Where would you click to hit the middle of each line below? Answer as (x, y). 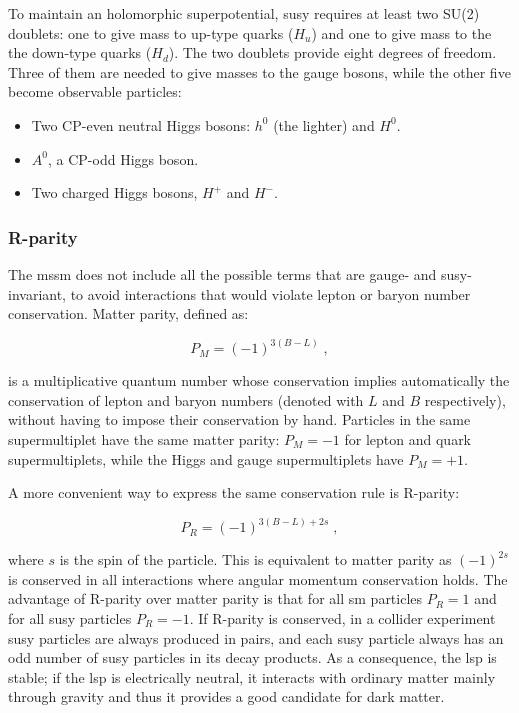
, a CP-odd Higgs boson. (123, 158)
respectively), (465, 399)
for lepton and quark (408, 438)
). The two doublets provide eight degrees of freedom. (332, 52)
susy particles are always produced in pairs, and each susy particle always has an (256, 637)
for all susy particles (70, 617)
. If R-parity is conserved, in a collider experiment (342, 617)
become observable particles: (95, 91)
